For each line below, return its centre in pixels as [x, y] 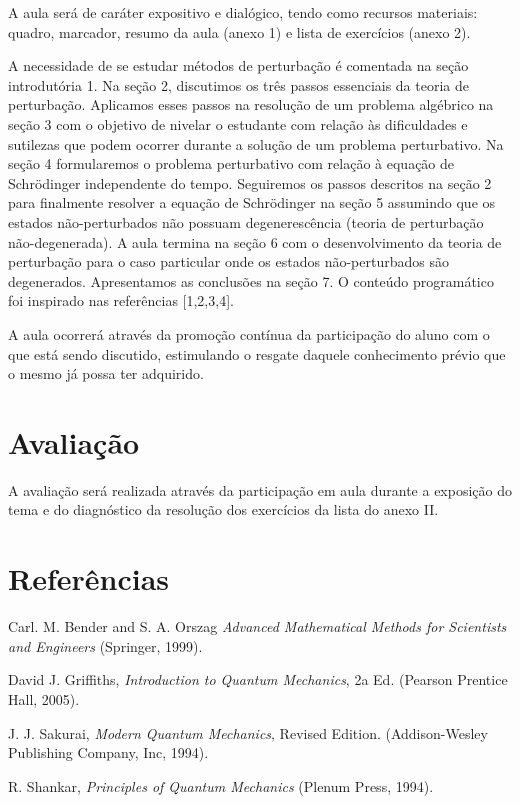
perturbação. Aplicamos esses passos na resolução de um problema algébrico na [251, 104]
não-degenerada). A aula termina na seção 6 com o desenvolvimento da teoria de [255, 241]
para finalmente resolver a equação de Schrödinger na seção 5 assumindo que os [252, 202]
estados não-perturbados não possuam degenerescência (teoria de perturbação [246, 221]
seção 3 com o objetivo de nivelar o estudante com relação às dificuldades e [238, 123]
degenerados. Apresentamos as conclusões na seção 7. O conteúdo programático [251, 280]
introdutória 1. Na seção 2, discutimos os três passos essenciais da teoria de [238, 84]
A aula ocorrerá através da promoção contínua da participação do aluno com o [249, 333]
